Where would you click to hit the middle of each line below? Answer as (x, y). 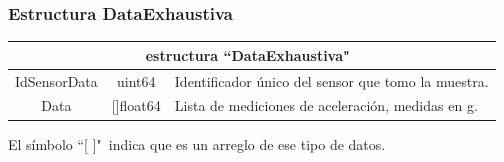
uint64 (136, 80)
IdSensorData (56, 80)
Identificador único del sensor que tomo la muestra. (331, 80)
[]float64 (136, 105)
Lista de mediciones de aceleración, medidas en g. (326, 105)
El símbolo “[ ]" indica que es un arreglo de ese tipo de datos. (197, 143)
